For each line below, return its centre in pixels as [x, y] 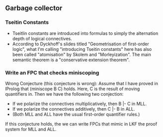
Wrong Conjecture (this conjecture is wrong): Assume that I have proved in [81, 83]
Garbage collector [34, 8]
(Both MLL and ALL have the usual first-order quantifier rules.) [76, 114]
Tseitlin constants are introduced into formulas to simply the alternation [85, 33]
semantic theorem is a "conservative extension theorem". [71, 60]
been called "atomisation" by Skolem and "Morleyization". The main [82, 54]
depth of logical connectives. [42, 38]
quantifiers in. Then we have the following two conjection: [64, 94]
